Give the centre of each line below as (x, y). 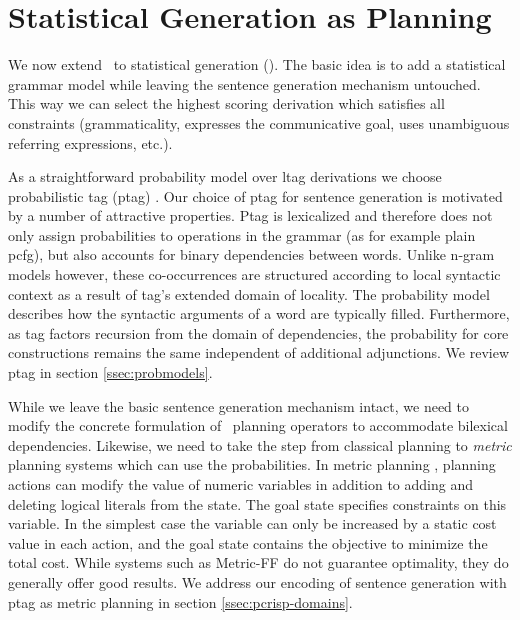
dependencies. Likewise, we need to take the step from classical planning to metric (260, 444)
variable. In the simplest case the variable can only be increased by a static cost (252, 523)
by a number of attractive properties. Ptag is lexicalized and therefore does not (250, 215)
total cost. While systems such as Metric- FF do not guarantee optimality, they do (258, 562)
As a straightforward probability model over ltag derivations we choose (225, 176)
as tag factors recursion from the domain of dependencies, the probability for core (258, 332)
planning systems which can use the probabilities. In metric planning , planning (252, 464)
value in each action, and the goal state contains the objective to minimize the (248, 542)
